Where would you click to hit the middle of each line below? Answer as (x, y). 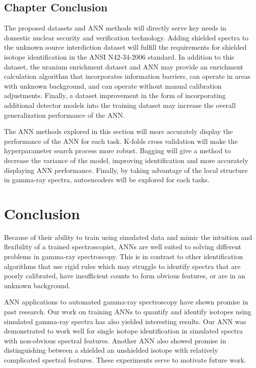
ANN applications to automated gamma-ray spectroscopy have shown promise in (126, 302)
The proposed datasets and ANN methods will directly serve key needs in (115, 28)
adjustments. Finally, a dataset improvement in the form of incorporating (115, 95)
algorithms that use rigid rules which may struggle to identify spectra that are (122, 266)
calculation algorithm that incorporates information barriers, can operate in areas (127, 76)
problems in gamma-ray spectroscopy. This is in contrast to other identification (124, 256)
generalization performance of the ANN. (65, 115)
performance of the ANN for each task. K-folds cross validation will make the (121, 141)
